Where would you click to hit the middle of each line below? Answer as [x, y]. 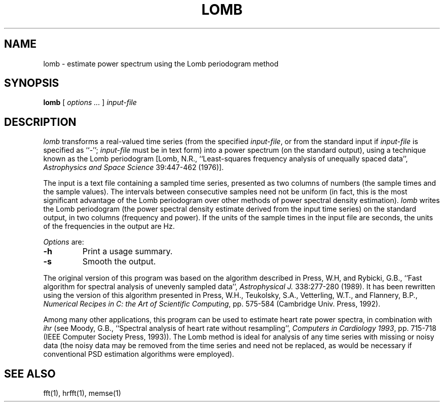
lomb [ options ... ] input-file [90, 103]
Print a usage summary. [127, 251]
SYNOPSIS [32, 83]
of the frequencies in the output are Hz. [109, 226]
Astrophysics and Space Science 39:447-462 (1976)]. [134, 167]
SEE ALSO [30, 374]
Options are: [64, 242]
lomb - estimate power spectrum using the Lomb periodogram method [161, 63]
